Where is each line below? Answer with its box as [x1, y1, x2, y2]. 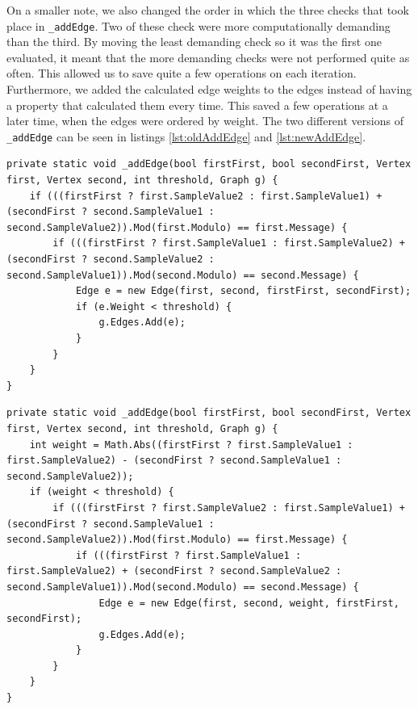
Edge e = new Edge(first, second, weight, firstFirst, [98, 597, 399, 609]
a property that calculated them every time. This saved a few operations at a [6, 96, 388, 113]
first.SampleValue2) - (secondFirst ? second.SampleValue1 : [6, 455, 342, 467]
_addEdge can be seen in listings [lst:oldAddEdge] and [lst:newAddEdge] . [6, 128, 366, 145]
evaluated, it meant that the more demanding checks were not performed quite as [6, 48, 410, 65]
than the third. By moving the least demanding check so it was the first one [6, 33, 382, 50]
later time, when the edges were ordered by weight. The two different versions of [6, 112, 403, 129]
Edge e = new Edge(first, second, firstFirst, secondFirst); [75, 285, 412, 297]
